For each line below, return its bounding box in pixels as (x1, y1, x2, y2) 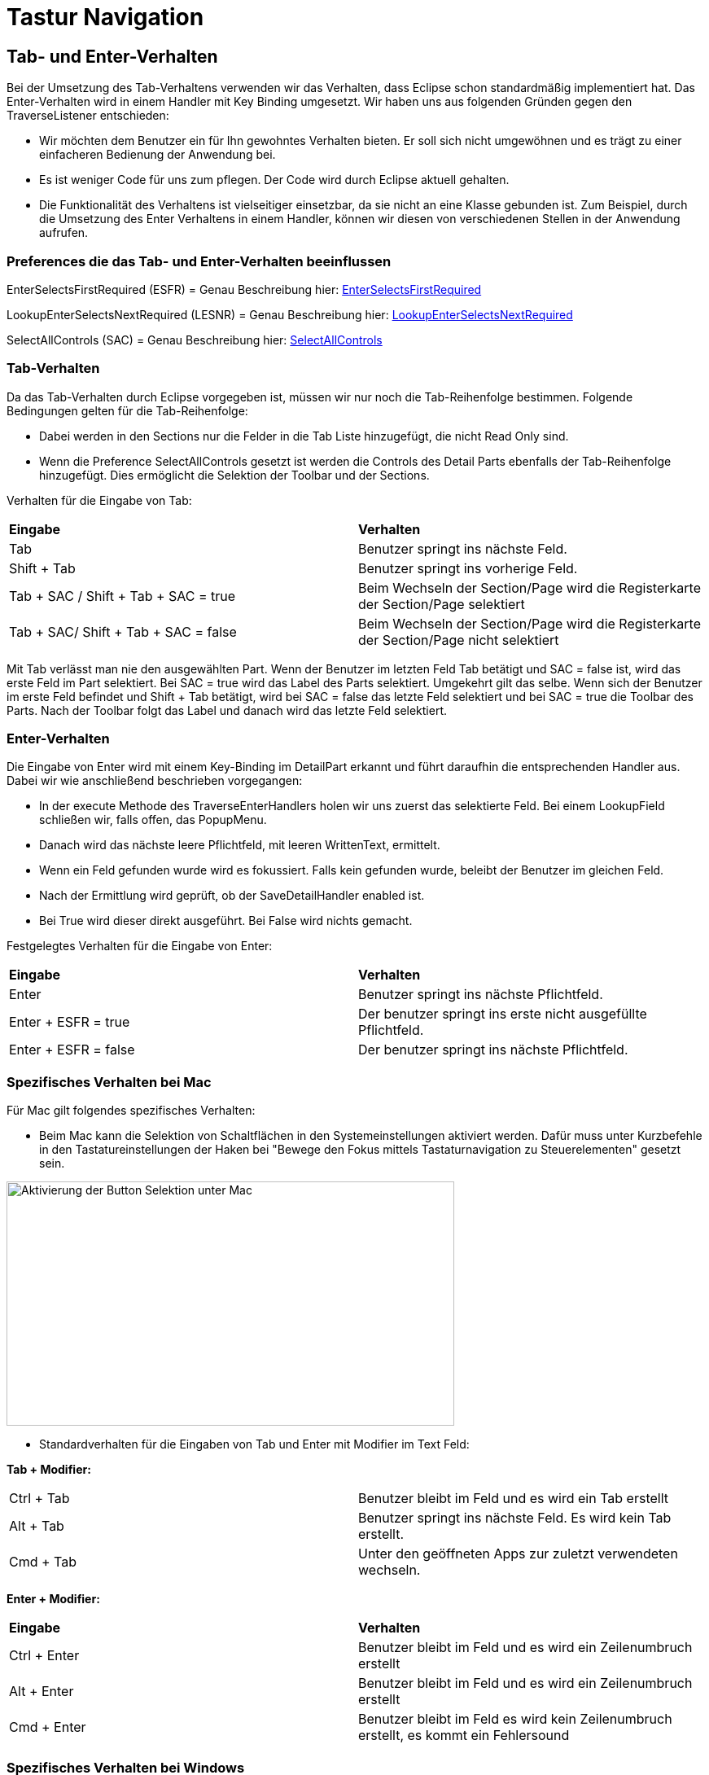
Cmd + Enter (9, 1719, 86, 1736)
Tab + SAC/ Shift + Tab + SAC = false (9, 623, 237, 640)
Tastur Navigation (7, 3, 204, 31)
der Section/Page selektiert (358, 595, 525, 612)
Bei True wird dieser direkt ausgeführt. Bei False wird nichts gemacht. (39, 914, 413, 928)
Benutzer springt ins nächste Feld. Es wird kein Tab (358, 1510, 672, 1527)
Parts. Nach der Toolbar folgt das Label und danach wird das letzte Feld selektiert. (7, 703, 448, 717)
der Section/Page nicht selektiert (358, 631, 559, 648)
